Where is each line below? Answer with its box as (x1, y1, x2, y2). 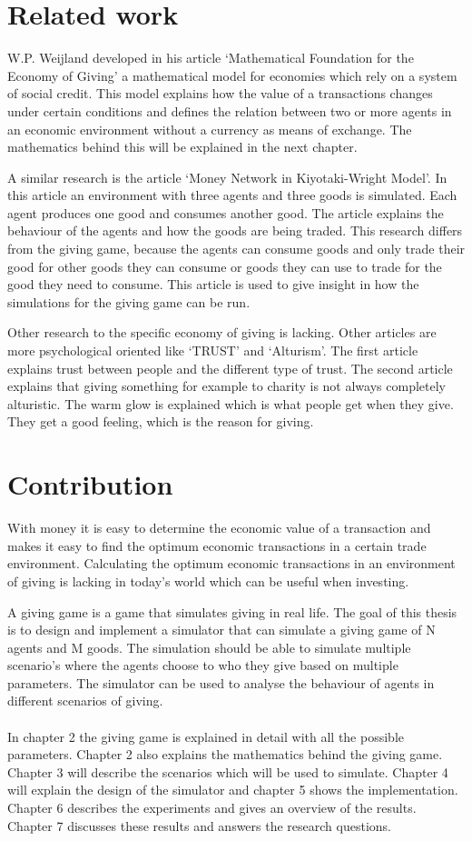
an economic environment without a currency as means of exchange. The (7, 119, 412, 138)
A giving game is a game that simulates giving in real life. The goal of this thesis (7, 602, 457, 621)
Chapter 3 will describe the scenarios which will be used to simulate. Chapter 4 (7, 762, 448, 781)
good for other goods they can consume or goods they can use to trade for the (7, 256, 442, 275)
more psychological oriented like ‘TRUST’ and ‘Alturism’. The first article (7, 341, 418, 360)
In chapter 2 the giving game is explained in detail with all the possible (7, 726, 404, 746)
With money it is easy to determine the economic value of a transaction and (7, 518, 431, 537)
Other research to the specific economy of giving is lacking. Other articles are (7, 323, 437, 342)
